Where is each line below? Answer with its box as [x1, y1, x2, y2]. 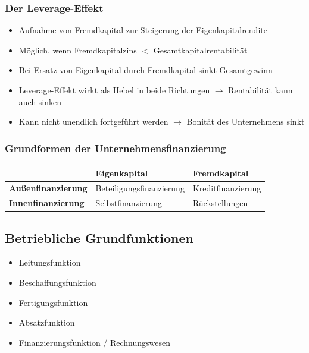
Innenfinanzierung [9, 197, 85, 209]
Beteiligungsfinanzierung [95, 182, 185, 194]
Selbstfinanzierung [95, 197, 162, 209]
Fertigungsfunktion [18, 296, 88, 308]
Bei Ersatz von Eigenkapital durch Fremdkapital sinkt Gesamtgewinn [18, 64, 273, 76]
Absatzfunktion [18, 316, 75, 329]
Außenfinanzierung [9, 182, 88, 194]
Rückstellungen [192, 197, 248, 209]
